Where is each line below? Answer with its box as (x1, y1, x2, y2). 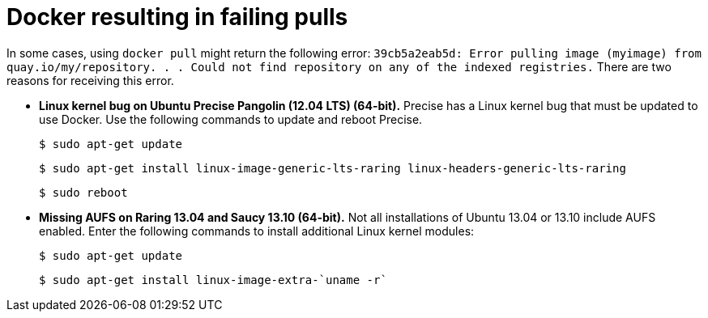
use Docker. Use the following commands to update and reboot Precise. (39, 112, 423, 126)
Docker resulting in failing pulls (6, 3, 348, 31)
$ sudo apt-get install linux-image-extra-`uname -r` (39, 273, 387, 286)
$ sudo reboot (39, 185, 128, 199)
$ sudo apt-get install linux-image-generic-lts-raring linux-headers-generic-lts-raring (39, 161, 626, 175)
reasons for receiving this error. (6, 73, 174, 87)
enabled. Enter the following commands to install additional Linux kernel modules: (39, 223, 475, 238)
